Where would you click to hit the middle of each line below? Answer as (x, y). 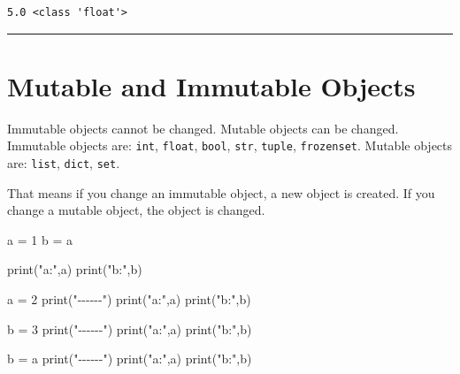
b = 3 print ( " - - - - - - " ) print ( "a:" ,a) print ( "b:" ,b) (130, 328)
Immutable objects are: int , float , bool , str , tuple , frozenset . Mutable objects (230, 145)
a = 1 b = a (40, 239)
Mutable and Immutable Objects (211, 85)
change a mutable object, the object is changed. (136, 210)
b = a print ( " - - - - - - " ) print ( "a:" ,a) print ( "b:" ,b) (130, 359)
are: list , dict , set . (64, 162)
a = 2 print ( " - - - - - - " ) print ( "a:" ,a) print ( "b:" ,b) (129, 299)
